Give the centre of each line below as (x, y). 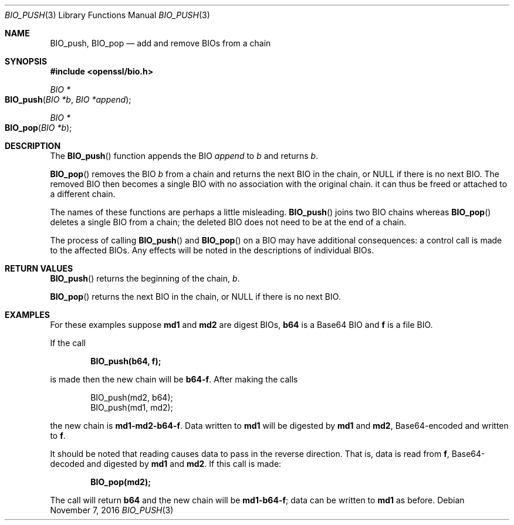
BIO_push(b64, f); (126, 361)
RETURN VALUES (39, 268)
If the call (68, 343)
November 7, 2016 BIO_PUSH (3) (112, 510)
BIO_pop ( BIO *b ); (38, 128)
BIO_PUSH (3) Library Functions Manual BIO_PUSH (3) (107, 15)
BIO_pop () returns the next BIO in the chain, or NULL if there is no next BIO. (195, 297)
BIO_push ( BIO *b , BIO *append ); (68, 99)
